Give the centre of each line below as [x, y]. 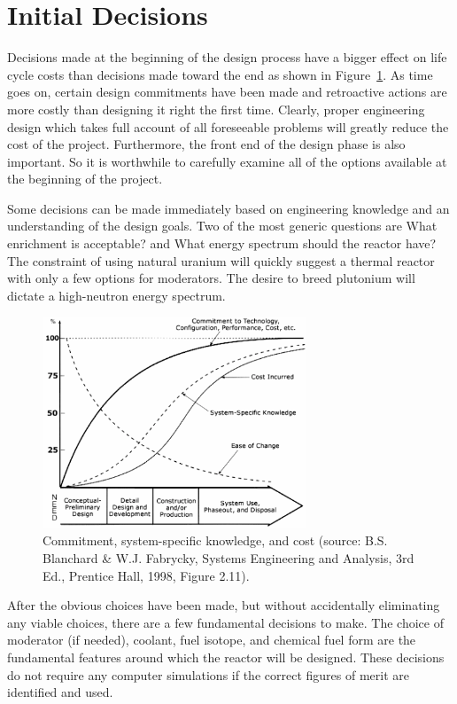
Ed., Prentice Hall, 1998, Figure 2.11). [146, 575]
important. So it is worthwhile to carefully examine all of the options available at [227, 161]
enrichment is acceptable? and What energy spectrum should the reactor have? [222, 243]
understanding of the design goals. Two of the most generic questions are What [222, 226]
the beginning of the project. [85, 179]
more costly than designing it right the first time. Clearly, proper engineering [216, 109]
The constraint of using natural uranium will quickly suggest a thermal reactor [221, 260]
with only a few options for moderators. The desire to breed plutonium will [211, 278]
